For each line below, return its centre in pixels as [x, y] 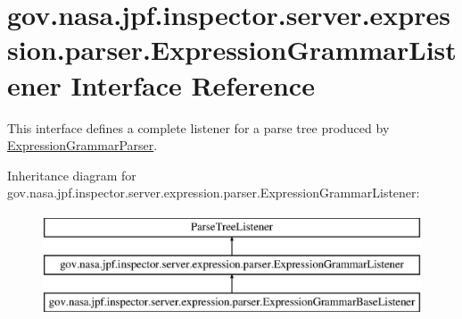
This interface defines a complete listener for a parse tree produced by [198, 127]
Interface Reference [193, 84]
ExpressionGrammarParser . [82, 145]
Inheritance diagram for [72, 175]
